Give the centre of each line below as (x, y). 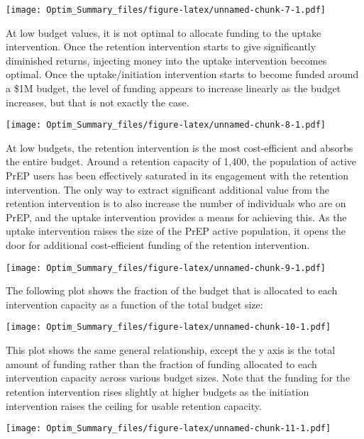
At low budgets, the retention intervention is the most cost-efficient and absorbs (180, 147)
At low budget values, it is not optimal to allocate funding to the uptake (164, 32)
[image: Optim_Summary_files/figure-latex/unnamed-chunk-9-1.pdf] (166, 268)
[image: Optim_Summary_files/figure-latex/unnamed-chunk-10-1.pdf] (169, 327)
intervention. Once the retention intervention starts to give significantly (161, 46)
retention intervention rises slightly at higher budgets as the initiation (158, 391)
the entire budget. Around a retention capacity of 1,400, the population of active (181, 161)
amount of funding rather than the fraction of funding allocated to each (161, 363)
